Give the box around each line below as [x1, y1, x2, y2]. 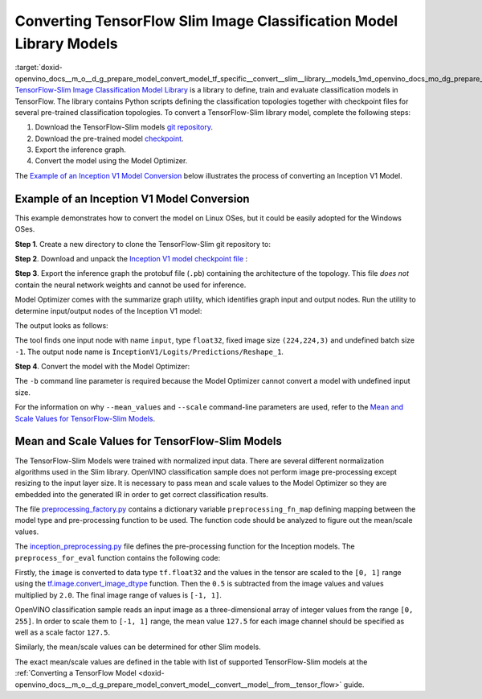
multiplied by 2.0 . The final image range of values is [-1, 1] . [14, 590, 223, 599]
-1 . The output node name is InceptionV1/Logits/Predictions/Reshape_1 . [14, 347, 284, 356]
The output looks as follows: [14, 320, 108, 330]
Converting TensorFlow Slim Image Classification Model [14, 12, 398, 30]
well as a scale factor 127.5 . [14, 627, 111, 637]
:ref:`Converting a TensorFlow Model [14, 668, 137, 678]
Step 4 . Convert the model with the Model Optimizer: [14, 362, 190, 372]
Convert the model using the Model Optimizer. [35, 156, 188, 166]
